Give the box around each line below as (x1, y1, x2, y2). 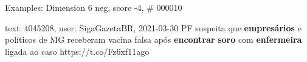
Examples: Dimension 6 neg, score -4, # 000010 (5, 1, 182, 13)
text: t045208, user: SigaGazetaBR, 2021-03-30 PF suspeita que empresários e (5, 21, 302, 34)
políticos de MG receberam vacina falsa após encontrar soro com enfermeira (5, 33, 302, 46)
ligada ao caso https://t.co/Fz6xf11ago (5, 45, 150, 57)
